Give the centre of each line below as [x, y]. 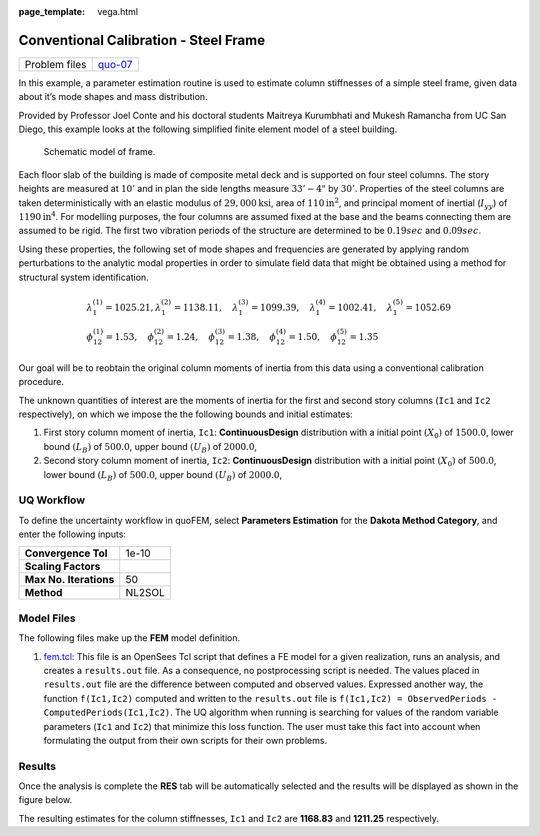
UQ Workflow [51, 500]
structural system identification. [83, 277]
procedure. [41, 382]
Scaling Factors [62, 567]
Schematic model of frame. [99, 152]
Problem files [55, 64]
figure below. [45, 800]
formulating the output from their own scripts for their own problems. [185, 740]
